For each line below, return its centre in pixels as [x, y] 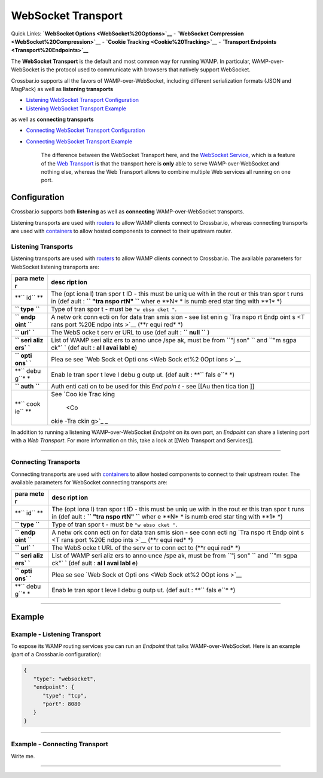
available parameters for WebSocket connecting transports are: [89, 482]
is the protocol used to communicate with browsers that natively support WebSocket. [146, 70]
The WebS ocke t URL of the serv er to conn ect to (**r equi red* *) [146, 548]
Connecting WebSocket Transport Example [79, 141]
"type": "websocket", [65, 679]
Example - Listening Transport [56, 634]
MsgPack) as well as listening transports [62, 89]
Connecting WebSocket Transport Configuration [86, 130]
